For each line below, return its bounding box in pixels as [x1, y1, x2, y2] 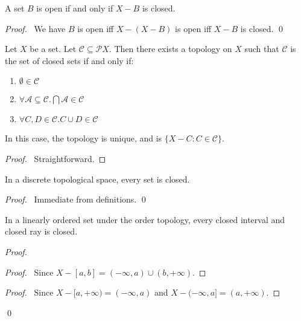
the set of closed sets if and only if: [5, 54, 134, 66]
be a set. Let [30, 42, 77, 55]
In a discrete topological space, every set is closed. [5, 172, 190, 185]
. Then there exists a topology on [109, 42, 232, 55]
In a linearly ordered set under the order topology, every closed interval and [5, 213, 285, 225]
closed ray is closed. [5, 225, 78, 238]
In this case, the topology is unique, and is [5, 132, 162, 144]
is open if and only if [36, 2, 113, 14]
